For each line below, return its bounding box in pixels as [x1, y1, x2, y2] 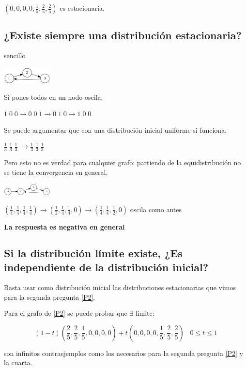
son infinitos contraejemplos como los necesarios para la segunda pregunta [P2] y [4, 348, 244, 358]
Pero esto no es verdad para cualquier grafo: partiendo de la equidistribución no [4, 157, 241, 167]
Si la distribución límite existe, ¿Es [4, 245, 183, 260]
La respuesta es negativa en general [4, 221, 125, 231]
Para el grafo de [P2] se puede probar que [4, 308, 127, 318]
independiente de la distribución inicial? [4, 260, 209, 275]
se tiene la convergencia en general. [4, 167, 108, 177]
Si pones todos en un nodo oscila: [4, 92, 103, 102]
